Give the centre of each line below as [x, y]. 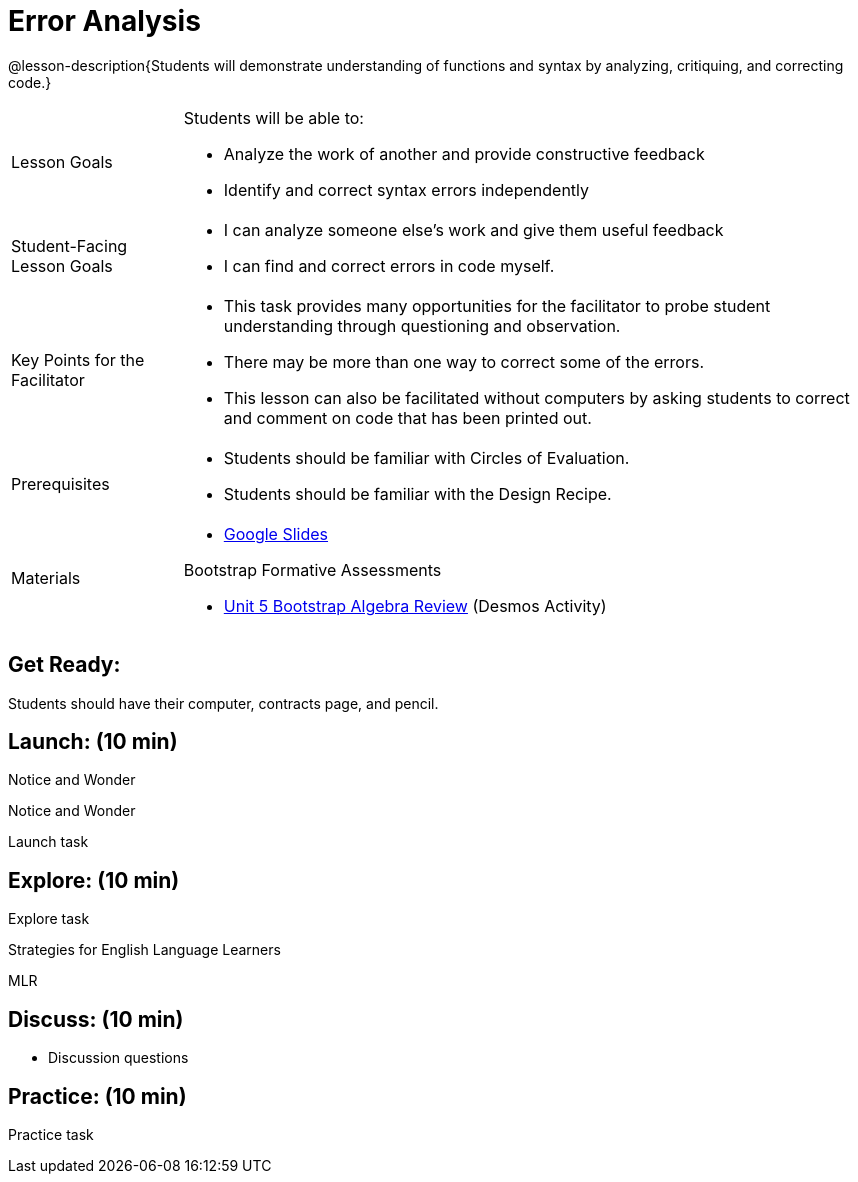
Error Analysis [104, 21]
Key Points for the [78, 359]
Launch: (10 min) [93, 742]
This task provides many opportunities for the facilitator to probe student [497, 305]
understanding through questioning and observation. [422, 325]
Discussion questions [118, 1058]
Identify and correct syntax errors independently [406, 189]
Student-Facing [69, 245]
